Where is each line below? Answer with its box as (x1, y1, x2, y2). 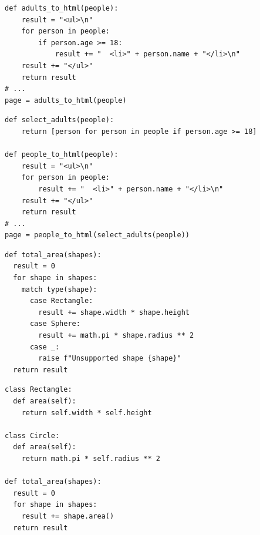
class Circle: (5, 431, 60, 440)
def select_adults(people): (5, 116, 114, 125)
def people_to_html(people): (5, 150, 119, 159)
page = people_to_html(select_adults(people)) (5, 231, 190, 240)
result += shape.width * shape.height (38, 308, 190, 317)
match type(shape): (21, 285, 97, 294)
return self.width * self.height (21, 408, 152, 417)
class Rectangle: (5, 385, 72, 394)
